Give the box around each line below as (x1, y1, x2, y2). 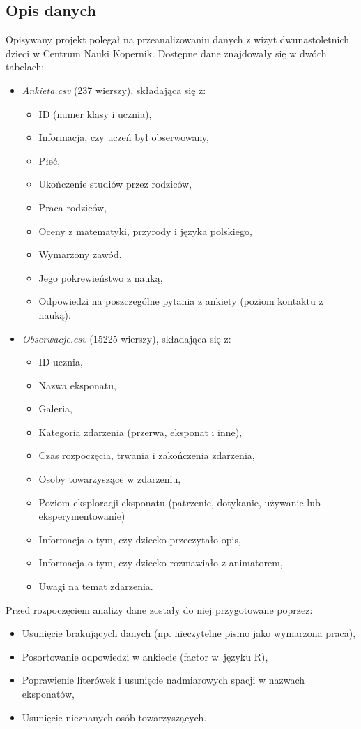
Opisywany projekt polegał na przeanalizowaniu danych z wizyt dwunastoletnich (6, 32, 350, 47)
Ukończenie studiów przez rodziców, (38, 176, 192, 191)
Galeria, (38, 401, 72, 416)
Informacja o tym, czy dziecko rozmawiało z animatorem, (38, 555, 283, 570)
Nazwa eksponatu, (38, 377, 116, 392)
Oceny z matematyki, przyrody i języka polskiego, (38, 223, 252, 238)
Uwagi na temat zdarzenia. (38, 579, 153, 594)
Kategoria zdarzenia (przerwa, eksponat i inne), (38, 424, 243, 439)
